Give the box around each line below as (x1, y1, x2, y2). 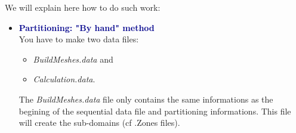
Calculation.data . (33, 73, 95, 85)
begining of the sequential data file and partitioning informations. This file (18, 104, 291, 117)
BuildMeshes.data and (33, 52, 113, 65)
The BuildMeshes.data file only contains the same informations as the (18, 92, 273, 105)
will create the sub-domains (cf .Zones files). (18, 116, 180, 129)
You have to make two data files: (18, 33, 139, 45)
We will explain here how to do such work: (5, 1, 161, 13)
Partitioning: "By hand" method (18, 21, 155, 33)
